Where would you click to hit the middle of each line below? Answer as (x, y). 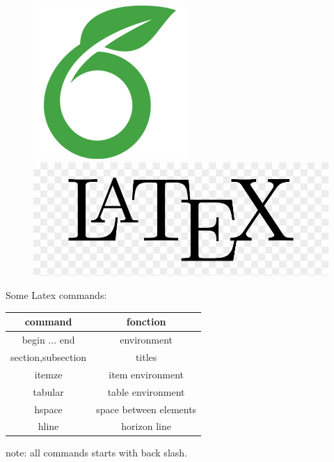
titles (146, 357)
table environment (146, 391)
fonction (146, 322)
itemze (48, 374)
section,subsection (49, 357)
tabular (48, 391)
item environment (146, 374)
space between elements (146, 409)
